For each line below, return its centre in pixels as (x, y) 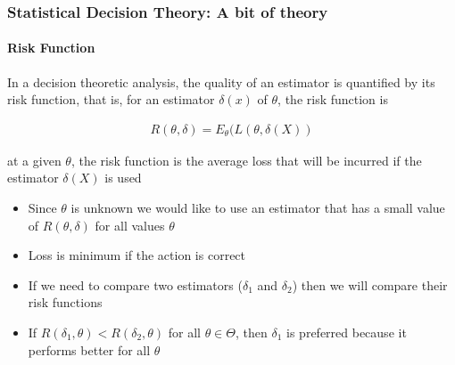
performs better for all (89, 349)
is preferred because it (347, 333)
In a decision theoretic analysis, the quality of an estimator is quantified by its (221, 81)
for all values (130, 225)
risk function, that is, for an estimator (111, 99)
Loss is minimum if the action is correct (137, 255)
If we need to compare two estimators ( (135, 284)
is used (123, 178)
